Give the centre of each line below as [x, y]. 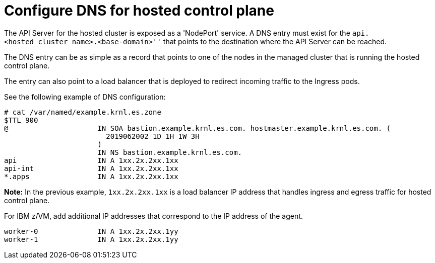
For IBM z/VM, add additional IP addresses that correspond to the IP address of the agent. [153, 216]
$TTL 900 [21, 120]
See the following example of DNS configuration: [85, 97]
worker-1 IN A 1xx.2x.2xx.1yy [91, 239]
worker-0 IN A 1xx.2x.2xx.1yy [91, 231]
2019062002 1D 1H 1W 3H [153, 136]
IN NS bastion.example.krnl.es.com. [170, 152]
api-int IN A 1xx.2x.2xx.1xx [91, 168]
